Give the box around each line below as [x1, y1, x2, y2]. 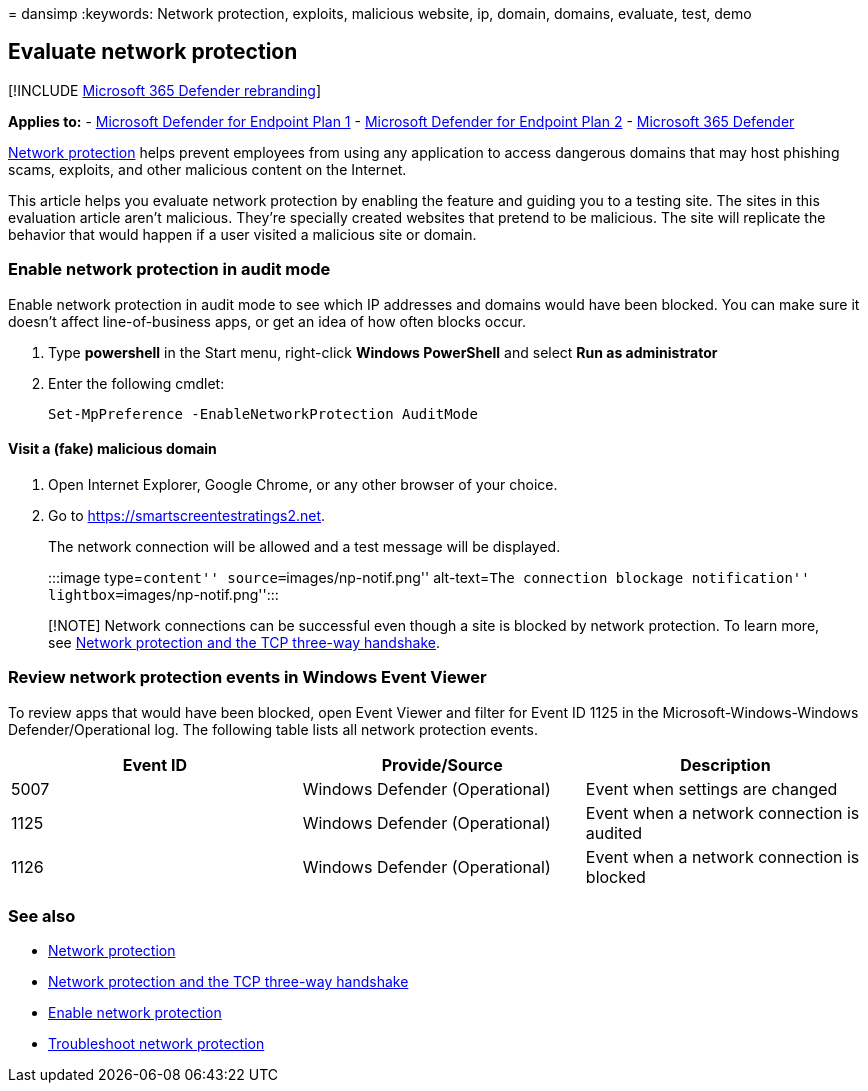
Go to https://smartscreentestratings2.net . [48, 506, 326, 524]
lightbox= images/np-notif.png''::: [48, 585, 279, 603]
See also [8, 905, 76, 926]
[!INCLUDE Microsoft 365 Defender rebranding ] [8, 81, 322, 99]
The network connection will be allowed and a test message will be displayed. [48, 537, 561, 555]
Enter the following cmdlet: [48, 374, 225, 392]
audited [585, 822, 643, 843]
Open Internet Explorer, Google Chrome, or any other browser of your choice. [48, 475, 558, 493]
